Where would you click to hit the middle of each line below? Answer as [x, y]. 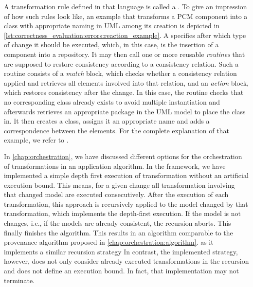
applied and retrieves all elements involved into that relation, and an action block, [126, 82]
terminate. [19, 280]
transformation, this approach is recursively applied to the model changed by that [126, 204]
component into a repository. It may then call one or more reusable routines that [125, 54]
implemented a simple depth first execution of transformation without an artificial [126, 175]
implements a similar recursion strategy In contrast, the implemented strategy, [121, 251]
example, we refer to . [36, 140]
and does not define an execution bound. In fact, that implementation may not [122, 271]
